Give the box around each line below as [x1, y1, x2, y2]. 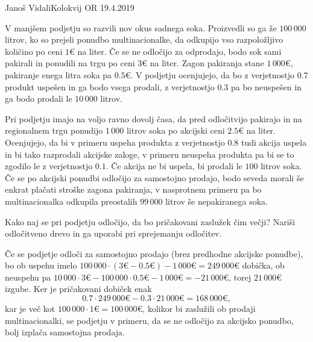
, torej [229, 270, 251, 283]
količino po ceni [5, 45, 63, 57]
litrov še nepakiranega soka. [165, 194, 268, 207]
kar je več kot [5, 302, 55, 315]
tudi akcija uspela [241, 135, 307, 148]
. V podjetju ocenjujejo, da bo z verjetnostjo [130, 68, 295, 81]
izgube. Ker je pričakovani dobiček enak [5, 282, 152, 295]
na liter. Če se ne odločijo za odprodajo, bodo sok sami [77, 45, 282, 57]
